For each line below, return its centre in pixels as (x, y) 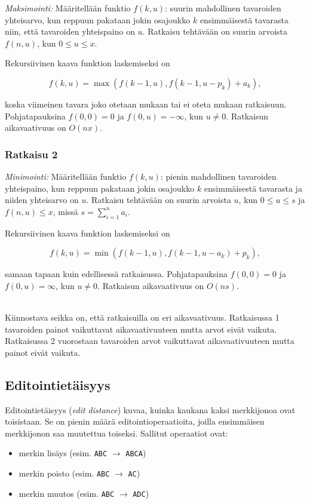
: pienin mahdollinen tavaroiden (218, 176)
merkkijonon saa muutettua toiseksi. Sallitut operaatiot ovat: (116, 433)
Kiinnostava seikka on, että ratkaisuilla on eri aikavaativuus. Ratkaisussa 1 (142, 317)
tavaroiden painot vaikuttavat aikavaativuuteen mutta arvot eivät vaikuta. (141, 329)
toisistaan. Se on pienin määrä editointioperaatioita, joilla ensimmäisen (135, 421)
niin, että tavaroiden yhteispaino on (70, 31)
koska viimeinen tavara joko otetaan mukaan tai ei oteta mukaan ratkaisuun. (146, 104)
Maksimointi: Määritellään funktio (68, 8)
